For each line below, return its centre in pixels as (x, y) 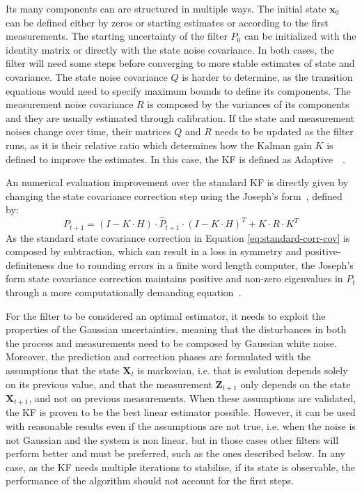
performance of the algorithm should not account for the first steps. (150, 481)
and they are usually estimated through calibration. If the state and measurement (180, 117)
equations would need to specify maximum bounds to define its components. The (178, 90)
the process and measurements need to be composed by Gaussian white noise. (171, 343)
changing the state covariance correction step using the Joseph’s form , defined (174, 195)
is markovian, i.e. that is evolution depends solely (243, 370)
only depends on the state (296, 384)
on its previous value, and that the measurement (109, 384)
